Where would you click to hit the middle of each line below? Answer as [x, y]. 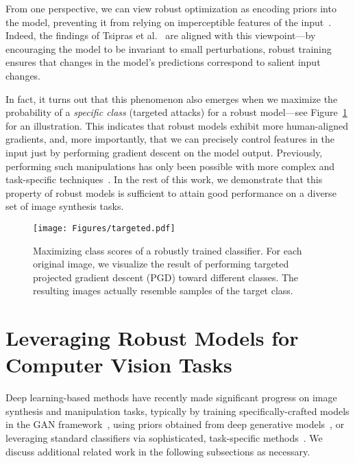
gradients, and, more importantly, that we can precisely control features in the [170, 139]
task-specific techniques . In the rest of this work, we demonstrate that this [164, 179]
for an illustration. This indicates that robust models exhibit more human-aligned [177, 125]
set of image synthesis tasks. [65, 206]
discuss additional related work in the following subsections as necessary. [158, 451]
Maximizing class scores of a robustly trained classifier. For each [168, 250]
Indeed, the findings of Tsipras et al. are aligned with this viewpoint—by [161, 35]
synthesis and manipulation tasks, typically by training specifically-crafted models [177, 411]
